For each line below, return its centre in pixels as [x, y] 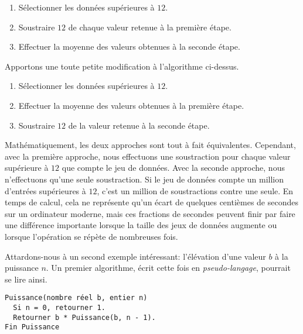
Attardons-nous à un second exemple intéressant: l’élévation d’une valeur [135, 256]
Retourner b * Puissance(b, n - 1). [84, 317]
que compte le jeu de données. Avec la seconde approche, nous [173, 168]
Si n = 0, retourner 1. [59, 307]
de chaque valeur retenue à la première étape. [150, 27]
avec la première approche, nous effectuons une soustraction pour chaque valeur [148, 156]
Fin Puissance [32, 327]
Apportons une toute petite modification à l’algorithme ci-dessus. [122, 66]
